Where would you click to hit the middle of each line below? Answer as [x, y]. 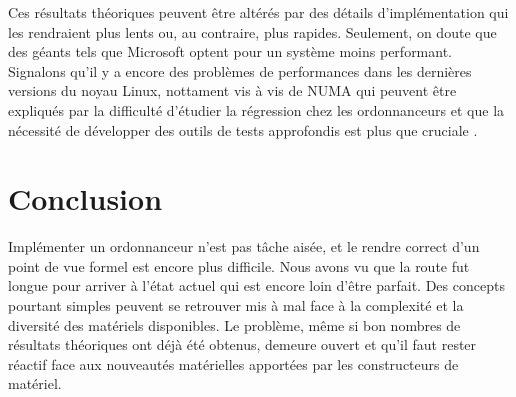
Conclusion [85, 198]
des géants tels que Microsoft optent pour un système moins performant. [230, 51]
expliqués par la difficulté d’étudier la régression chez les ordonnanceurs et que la [256, 109]
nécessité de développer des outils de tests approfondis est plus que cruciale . [243, 129]
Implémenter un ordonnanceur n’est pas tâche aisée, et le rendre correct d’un [244, 246]
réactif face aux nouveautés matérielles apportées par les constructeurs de [233, 363]
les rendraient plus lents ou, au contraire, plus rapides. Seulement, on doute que [252, 31]
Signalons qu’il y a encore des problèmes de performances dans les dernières [240, 70]
